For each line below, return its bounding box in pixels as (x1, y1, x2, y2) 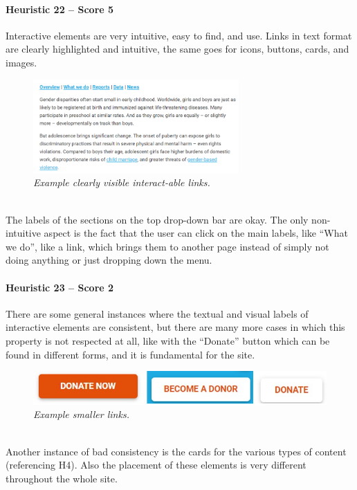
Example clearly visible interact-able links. (33, 175, 210, 190)
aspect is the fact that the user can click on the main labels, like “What (44, 226, 348, 240)
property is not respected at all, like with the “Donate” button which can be (6, 333, 330, 347)
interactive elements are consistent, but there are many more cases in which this (6, 320, 345, 334)
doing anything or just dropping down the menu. (6, 253, 212, 267)
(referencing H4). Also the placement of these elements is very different (6, 457, 306, 472)
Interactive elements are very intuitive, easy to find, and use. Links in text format (6, 28, 352, 42)
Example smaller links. (33, 407, 129, 421)
